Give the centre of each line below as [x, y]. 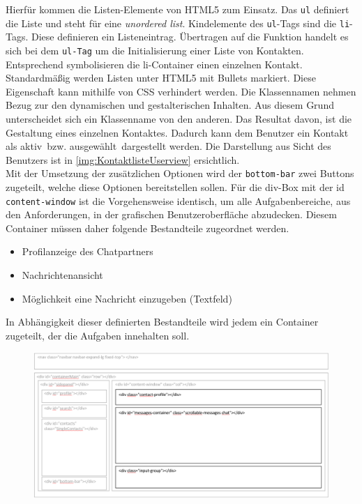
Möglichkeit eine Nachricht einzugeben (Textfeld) [127, 298]
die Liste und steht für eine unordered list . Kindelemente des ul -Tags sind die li [178, 23]
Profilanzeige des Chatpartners [88, 251]
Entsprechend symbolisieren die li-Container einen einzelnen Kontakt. [154, 64]
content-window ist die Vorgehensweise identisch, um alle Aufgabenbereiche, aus [178, 200]
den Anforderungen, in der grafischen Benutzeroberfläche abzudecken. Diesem [171, 214]
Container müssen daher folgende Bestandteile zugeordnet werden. [148, 228]
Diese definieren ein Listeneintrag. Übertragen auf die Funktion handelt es [190, 37]
